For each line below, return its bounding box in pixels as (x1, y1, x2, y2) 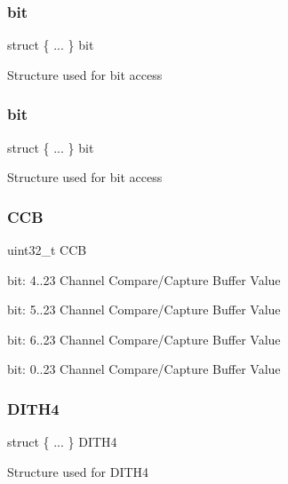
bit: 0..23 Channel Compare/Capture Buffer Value (7, 360, 281, 378)
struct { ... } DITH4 (7, 432, 117, 451)
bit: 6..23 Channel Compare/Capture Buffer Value (7, 329, 281, 348)
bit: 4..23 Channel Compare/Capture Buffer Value (7, 270, 281, 289)
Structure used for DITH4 (7, 462, 149, 480)
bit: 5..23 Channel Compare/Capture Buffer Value (7, 300, 281, 319)
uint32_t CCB (7, 241, 87, 259)
